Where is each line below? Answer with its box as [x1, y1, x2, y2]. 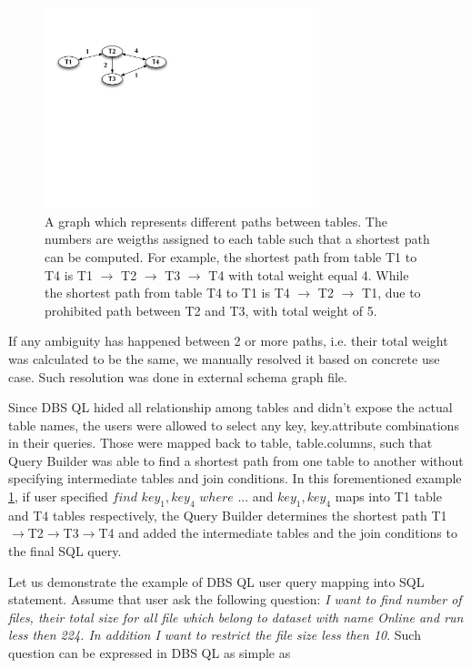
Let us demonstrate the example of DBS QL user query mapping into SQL [8, 572, 425, 591]
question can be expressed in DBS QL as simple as [8, 643, 291, 663]
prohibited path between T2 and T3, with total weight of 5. [45, 300, 377, 319]
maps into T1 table [335, 487, 442, 506]
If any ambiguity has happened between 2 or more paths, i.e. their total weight [8, 331, 448, 350]
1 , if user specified [8, 487, 108, 506]
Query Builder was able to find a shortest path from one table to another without [8, 450, 464, 470]
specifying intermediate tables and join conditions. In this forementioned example [8, 469, 462, 488]
